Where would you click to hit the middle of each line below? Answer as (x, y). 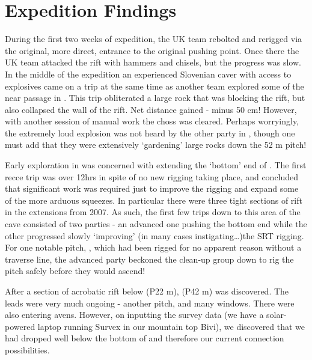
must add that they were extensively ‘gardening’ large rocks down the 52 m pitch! (156, 145)
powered (20, 326)
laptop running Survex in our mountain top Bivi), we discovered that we (171, 326)
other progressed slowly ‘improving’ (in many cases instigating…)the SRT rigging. (154, 235)
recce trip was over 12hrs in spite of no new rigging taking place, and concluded (152, 176)
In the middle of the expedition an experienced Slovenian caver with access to (148, 74)
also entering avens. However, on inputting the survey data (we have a (134, 315)
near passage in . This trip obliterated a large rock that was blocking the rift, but (155, 98)
